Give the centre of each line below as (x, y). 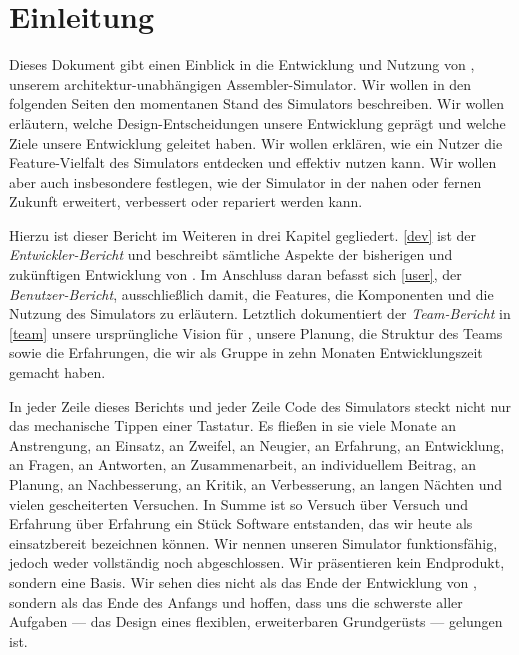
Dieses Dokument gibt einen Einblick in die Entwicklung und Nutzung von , (242, 64)
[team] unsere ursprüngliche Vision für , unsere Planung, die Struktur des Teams (256, 332)
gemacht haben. (57, 372)
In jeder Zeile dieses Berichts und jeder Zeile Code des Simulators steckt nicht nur (260, 405)
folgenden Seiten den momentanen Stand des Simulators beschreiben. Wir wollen (257, 103)
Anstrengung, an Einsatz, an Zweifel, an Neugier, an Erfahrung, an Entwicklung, (257, 444)
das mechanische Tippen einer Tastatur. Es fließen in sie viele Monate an (233, 425)
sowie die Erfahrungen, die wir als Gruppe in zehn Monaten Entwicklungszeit (246, 352)
